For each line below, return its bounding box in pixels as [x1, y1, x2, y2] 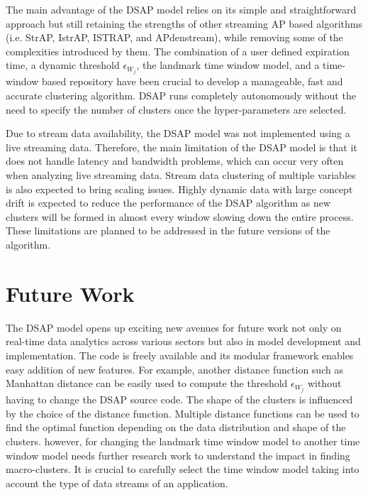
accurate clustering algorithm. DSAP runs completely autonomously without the [6, 88, 356, 103]
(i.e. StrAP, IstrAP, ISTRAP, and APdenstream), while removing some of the [6, 30, 343, 45]
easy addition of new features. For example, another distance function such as [6, 361, 343, 376]
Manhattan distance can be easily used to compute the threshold [6, 376, 288, 391]
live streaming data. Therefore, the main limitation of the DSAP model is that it [6, 139, 357, 154]
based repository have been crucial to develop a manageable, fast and [41, 74, 343, 89]
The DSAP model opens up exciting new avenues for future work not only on [6, 320, 342, 334]
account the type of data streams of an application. [6, 475, 228, 490]
